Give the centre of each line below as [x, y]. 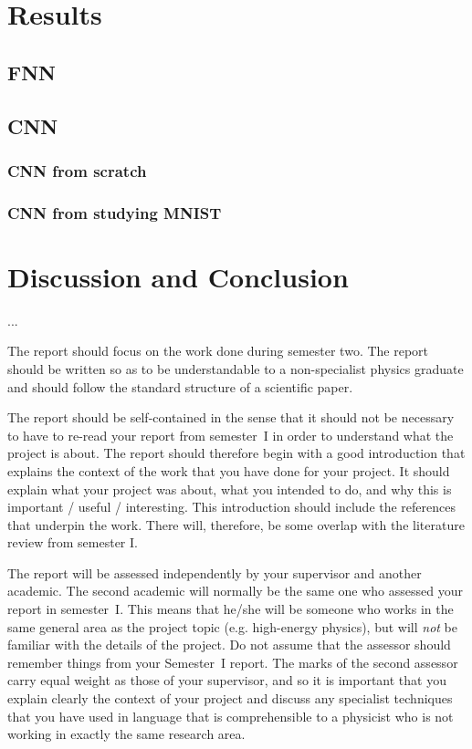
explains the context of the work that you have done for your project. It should [229, 470]
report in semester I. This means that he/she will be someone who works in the [231, 609]
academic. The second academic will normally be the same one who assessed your [235, 591]
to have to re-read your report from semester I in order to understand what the [231, 435]
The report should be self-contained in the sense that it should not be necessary [231, 417]
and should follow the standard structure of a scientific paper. [180, 386]
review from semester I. [73, 542]
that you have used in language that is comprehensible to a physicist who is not [231, 716]
